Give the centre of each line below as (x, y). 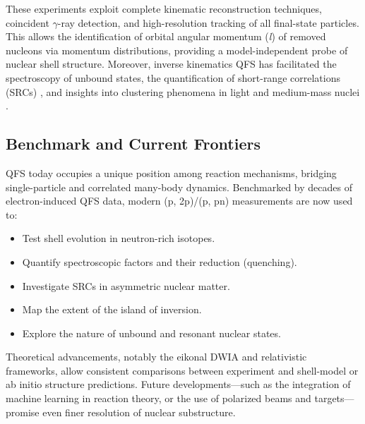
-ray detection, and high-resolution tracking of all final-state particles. (208, 22)
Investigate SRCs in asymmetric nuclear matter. (126, 285)
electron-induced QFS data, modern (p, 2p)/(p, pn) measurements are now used (179, 201)
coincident (28, 22)
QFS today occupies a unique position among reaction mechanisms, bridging (171, 172)
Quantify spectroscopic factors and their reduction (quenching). (160, 261)
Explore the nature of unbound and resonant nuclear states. (151, 333)
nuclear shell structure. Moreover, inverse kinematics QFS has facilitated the (171, 64)
